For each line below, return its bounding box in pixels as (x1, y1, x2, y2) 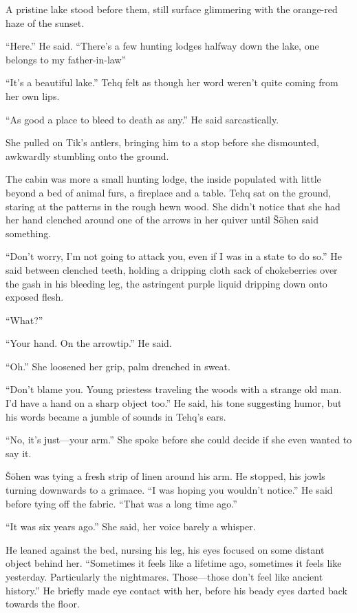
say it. (6, 445, 32, 460)
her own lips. (6, 88, 60, 103)
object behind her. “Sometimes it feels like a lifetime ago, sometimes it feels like (6, 556, 342, 570)
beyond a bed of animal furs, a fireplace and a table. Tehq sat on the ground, (6, 185, 332, 199)
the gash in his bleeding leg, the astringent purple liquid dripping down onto (6, 276, 327, 290)
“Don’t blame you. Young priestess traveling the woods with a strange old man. (6, 382, 342, 396)
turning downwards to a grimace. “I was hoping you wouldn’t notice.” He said (6, 483, 333, 497)
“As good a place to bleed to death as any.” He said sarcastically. (6, 112, 279, 126)
